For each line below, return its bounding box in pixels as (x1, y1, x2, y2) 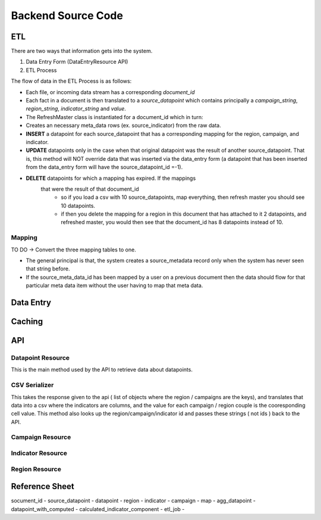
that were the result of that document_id (40, 185, 139, 192)
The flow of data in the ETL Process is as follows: (11, 77, 132, 85)
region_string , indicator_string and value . (26, 105, 126, 113)
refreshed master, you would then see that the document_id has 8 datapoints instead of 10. (61, 219, 284, 226)
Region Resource (11, 465, 62, 473)
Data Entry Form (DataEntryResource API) (26, 58, 128, 66)
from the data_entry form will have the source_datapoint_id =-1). (26, 164, 183, 171)
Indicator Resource (11, 449, 68, 457)
